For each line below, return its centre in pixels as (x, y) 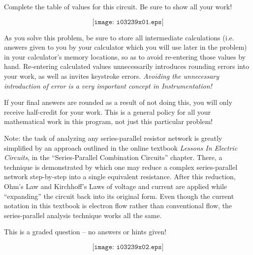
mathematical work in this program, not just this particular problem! (109, 121)
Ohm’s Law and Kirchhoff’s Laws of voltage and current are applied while (116, 186)
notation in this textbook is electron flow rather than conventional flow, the (118, 206)
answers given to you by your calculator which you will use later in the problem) (126, 47)
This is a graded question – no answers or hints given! (85, 232)
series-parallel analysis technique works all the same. (83, 215)
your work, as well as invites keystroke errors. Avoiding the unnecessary (111, 76)
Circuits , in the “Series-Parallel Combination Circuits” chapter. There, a (113, 157)
